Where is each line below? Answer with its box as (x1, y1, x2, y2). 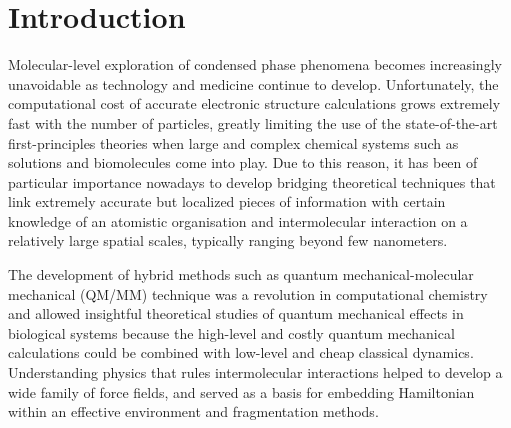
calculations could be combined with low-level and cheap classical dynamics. (8, 342, 474, 363)
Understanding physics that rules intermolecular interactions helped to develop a (8, 362, 503, 383)
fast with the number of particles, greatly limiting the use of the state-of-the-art (8, 112, 498, 133)
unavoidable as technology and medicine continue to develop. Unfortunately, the (8, 73, 499, 94)
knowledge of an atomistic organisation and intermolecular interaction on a (8, 210, 468, 231)
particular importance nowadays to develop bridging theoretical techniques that (8, 171, 496, 192)
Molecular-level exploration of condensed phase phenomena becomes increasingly (8, 54, 502, 75)
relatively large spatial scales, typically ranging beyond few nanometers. (8, 230, 448, 251)
